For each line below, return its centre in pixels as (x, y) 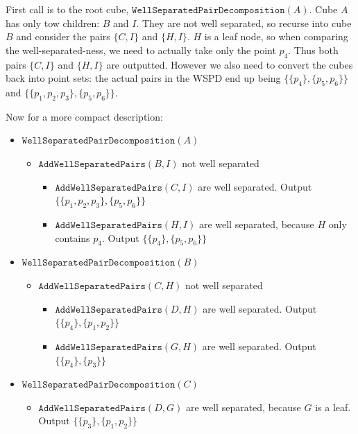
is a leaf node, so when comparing (276, 36)
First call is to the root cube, (67, 9)
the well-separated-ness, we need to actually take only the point (141, 50)
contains (73, 237)
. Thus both (313, 50)
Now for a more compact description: (84, 116)
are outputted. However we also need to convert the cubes (230, 64)
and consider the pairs (63, 36)
